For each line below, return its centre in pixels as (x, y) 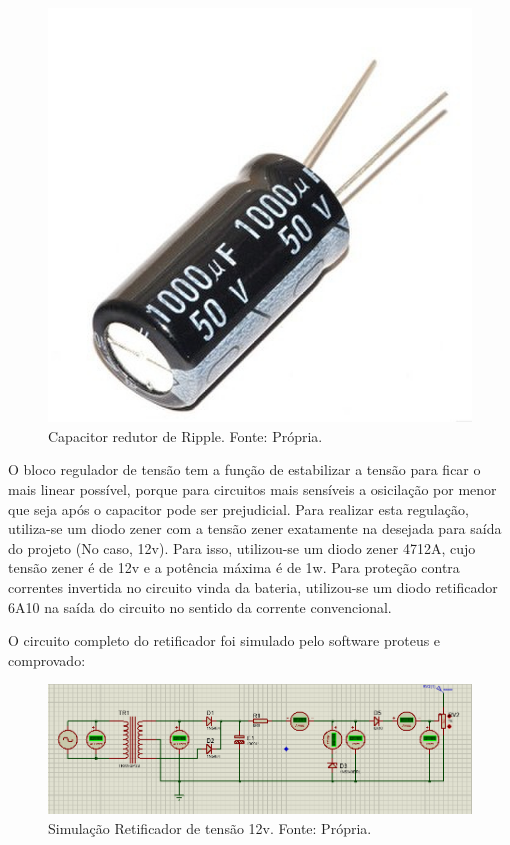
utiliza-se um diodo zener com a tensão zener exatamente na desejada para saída (255, 528)
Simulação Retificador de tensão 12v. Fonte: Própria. (210, 827)
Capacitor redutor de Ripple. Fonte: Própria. (185, 435)
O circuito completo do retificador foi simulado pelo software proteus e (224, 640)
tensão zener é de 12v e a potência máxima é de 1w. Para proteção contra (234, 567)
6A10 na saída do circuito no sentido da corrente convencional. (200, 606)
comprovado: (47, 659)
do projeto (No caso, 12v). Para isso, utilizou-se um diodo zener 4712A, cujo (242, 547)
